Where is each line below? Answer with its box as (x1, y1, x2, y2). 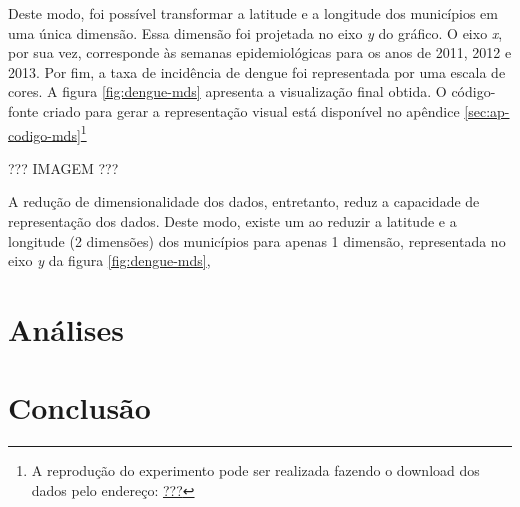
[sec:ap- (464, 100, 510, 121)
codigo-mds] (8, 124, 81, 145)
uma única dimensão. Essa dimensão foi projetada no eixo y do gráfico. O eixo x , (8, 22, 503, 43)
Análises (8, 308, 124, 349)
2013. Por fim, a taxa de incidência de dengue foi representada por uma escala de (8, 61, 506, 82)
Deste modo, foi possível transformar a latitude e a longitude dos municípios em (8, 3, 498, 23)
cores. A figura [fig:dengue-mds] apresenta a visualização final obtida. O (8, 81, 447, 102)
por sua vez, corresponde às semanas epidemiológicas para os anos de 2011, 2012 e (8, 42, 512, 63)
